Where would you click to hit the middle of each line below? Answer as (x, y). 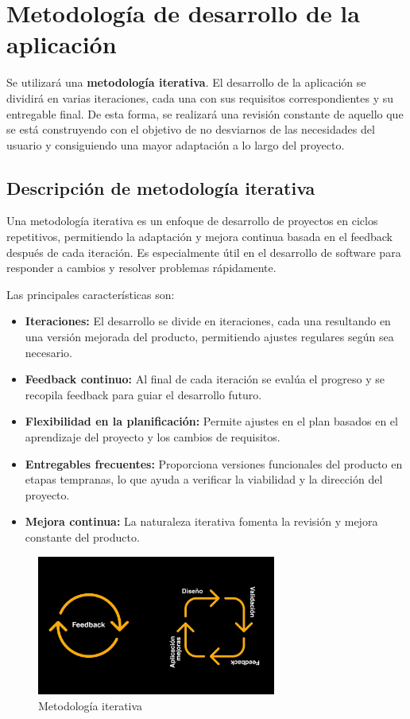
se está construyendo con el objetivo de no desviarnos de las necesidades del (191, 129)
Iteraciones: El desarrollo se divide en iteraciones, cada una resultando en (208, 321)
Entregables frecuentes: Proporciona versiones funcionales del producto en (214, 463)
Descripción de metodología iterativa (161, 187)
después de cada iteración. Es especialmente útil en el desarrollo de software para (204, 252)
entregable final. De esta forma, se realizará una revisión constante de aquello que (205, 113)
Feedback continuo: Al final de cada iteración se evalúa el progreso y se (205, 379)
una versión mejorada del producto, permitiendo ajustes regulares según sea (209, 337)
